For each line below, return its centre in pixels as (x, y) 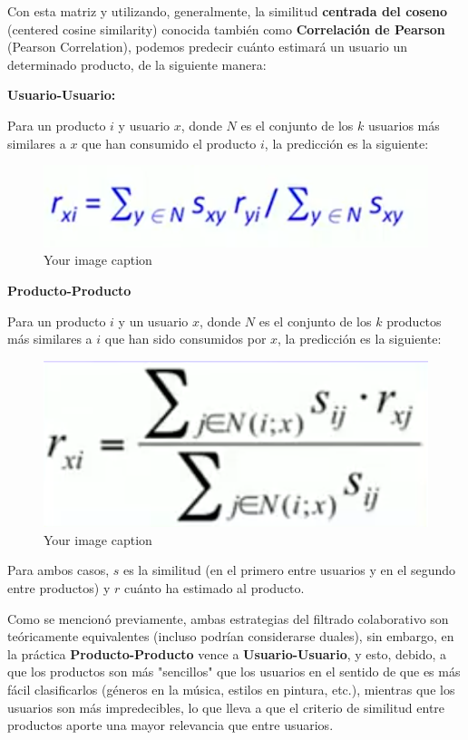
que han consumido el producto (169, 143)
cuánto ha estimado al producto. (214, 588)
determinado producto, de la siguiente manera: (137, 64)
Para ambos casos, (58, 570)
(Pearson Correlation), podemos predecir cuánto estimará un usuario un (208, 47)
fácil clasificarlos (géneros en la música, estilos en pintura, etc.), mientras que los (231, 690)
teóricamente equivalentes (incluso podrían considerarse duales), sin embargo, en (231, 636)
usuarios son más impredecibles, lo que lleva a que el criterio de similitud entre (226, 707)
